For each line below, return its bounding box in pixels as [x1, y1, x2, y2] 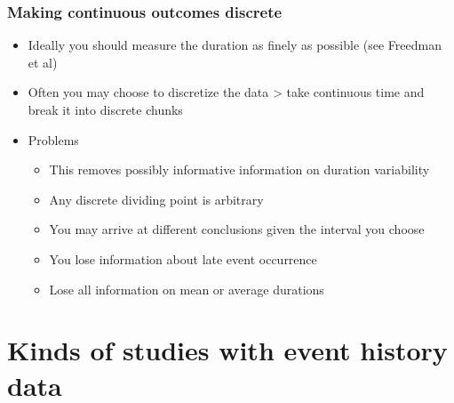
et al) [28, 52, 58, 71]
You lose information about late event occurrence [49, 249, 317, 268]
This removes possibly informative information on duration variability [49, 160, 430, 179]
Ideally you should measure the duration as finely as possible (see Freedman [28, 36, 442, 54]
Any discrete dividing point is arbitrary [49, 189, 264, 208]
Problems [28, 130, 79, 149]
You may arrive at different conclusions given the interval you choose [49, 220, 425, 238]
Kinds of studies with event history [7, 332, 448, 368]
